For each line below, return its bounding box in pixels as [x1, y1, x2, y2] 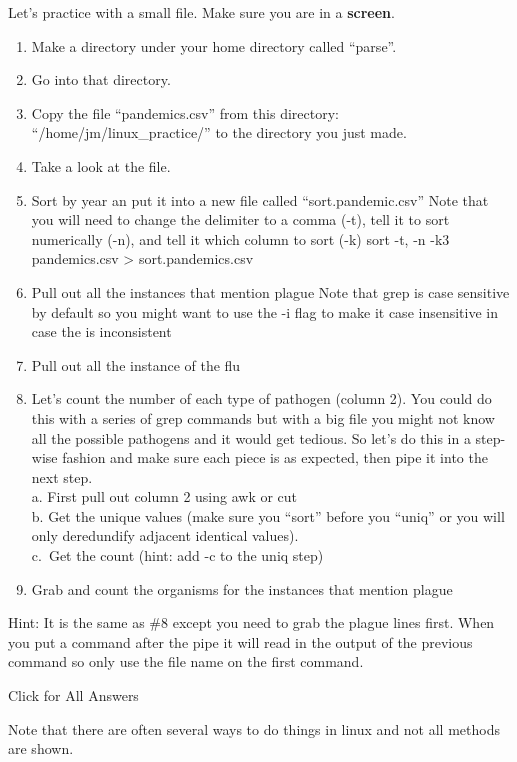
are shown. [8, 738, 74, 759]
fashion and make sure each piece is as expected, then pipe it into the [62, 447, 488, 468]
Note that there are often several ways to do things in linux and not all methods [8, 718, 500, 739]
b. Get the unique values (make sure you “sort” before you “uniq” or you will [31, 505, 505, 526]
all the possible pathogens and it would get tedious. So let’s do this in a [31, 427, 471, 448]
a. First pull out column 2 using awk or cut [31, 486, 298, 507]
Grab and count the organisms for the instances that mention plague [31, 578, 453, 599]
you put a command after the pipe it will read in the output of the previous [8, 631, 473, 652]
